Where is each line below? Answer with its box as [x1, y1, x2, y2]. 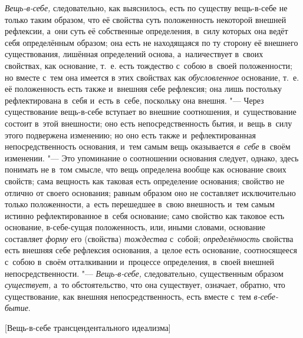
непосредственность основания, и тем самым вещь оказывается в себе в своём [5, 140, 291, 153]
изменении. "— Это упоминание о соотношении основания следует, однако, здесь [5, 151, 299, 164]
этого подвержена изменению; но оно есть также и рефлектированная [5, 128, 256, 141]
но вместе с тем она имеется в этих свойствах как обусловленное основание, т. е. [5, 71, 299, 83]
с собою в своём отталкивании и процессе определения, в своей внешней [5, 256, 275, 268]
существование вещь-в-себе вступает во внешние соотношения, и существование [5, 105, 297, 118]
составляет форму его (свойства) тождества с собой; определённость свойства [5, 232, 294, 244]
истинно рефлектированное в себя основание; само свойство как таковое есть [5, 209, 285, 221]
